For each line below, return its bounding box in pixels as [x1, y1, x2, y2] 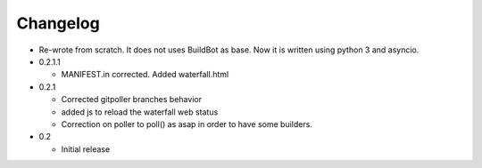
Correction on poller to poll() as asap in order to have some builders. [61, 118, 312, 129]
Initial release [61, 143, 111, 155]
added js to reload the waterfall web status [61, 107, 219, 117]
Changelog [16, 13, 100, 33]
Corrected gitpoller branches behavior [61, 94, 203, 105]
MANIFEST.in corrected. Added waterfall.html [61, 69, 229, 80]
